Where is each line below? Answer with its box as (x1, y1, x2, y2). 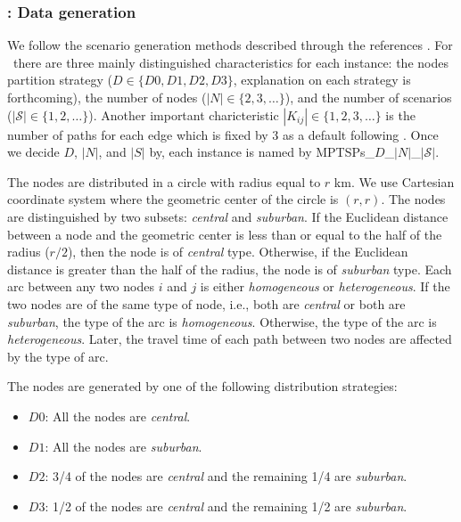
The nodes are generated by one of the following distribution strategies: (7, 377, 398, 396)
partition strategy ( (7, 70, 113, 89)
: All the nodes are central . (45, 406, 191, 425)
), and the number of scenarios (284, 88, 452, 106)
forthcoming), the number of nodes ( (7, 88, 207, 106)
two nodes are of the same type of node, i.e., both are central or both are (7, 294, 406, 313)
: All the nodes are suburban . (45, 436, 202, 455)
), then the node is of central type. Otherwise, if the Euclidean (67, 242, 408, 261)
